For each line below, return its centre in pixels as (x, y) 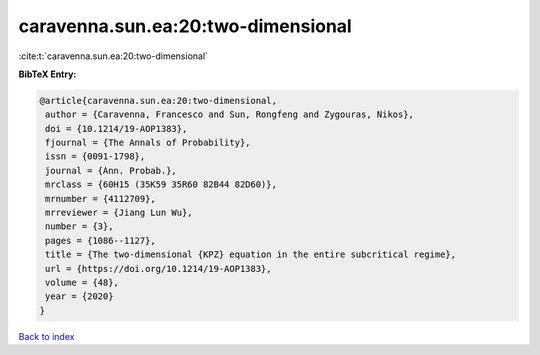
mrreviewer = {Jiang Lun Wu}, (119, 213)
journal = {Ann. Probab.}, (111, 170)
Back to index (46, 336)
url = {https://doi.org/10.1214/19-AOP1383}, (158, 268)
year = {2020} (79, 296)
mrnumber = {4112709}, (101, 198)
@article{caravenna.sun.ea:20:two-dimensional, (158, 100)
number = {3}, (79, 226)
